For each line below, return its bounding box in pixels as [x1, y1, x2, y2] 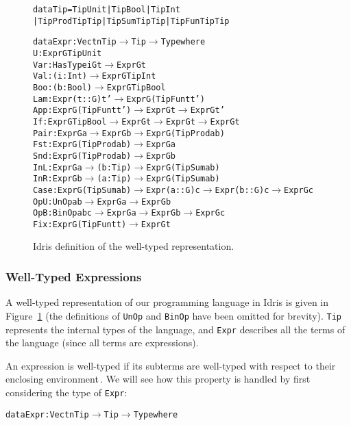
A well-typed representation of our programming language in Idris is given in [5, 295, 329, 309]
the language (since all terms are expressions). [5, 335, 199, 350]
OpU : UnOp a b [33, 196, 82, 207]
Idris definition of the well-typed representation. [33, 239, 234, 253]
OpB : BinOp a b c [33, 208, 92, 218]
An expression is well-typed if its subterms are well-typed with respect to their [5, 358, 336, 372]
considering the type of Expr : [5, 385, 128, 399]
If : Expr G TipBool [33, 116, 107, 127]
